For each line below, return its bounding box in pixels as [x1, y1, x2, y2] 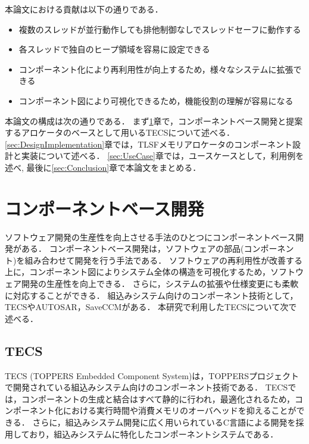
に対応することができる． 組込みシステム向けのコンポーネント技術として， [5, 289, 298, 301]
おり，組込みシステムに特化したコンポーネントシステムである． [29, 427, 279, 440]
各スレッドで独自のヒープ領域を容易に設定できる [18, 43, 210, 55]
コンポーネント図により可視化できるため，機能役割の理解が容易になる [18, 94, 294, 107]
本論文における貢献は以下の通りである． [5, 3, 163, 15]
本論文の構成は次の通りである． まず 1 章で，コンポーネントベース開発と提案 [5, 114, 303, 127]
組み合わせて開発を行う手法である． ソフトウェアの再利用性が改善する [24, 254, 302, 266]
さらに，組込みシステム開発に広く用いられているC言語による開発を [32, 415, 296, 428]
